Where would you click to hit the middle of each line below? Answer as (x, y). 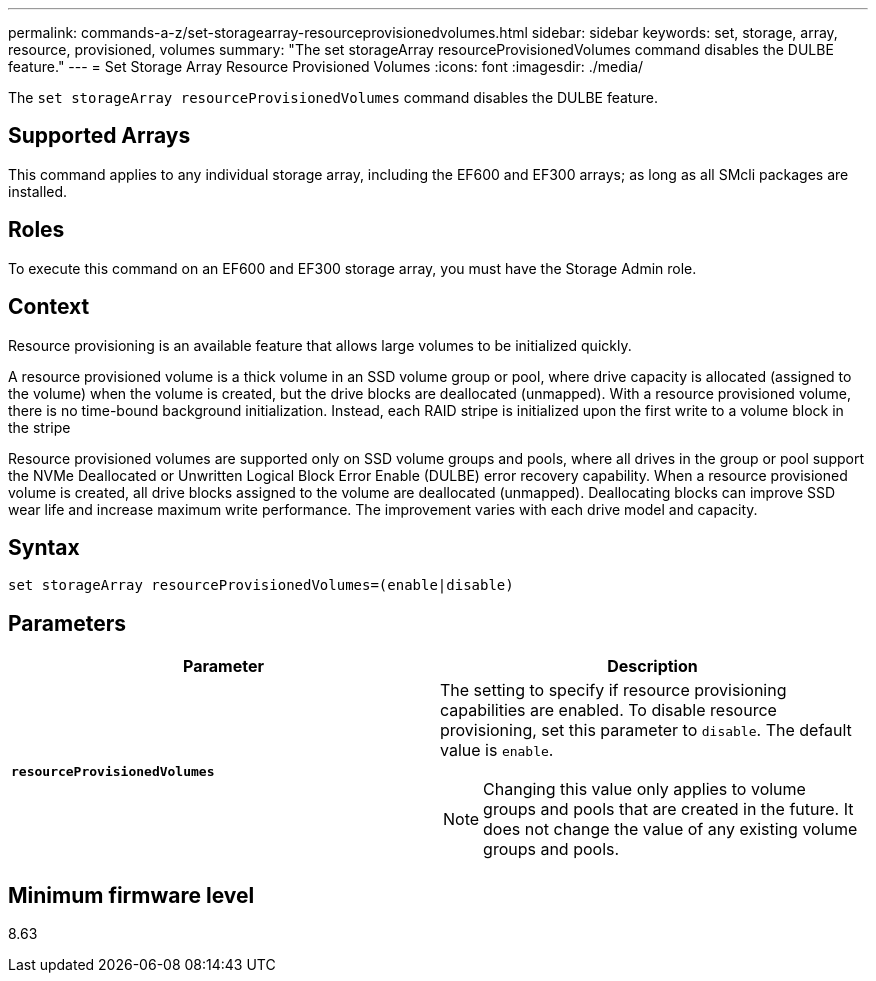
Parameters (67, 623)
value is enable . (497, 750)
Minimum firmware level (131, 895)
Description (652, 666)
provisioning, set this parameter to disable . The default (646, 730)
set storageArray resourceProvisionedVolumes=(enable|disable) (261, 585)
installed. (38, 191)
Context (49, 307)
